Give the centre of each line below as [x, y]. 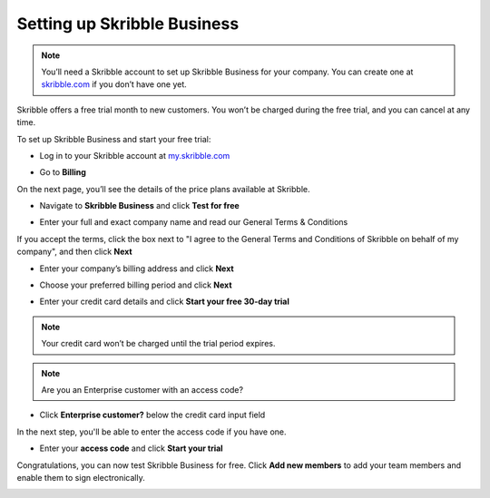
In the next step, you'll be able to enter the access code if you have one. [152, 432]
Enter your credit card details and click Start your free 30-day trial [165, 302]
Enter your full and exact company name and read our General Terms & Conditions [194, 222]
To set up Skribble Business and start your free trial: [114, 139]
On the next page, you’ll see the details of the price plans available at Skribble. [163, 189]
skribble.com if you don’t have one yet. [114, 84]
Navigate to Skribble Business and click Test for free [139, 206]
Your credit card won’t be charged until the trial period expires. [158, 344]
